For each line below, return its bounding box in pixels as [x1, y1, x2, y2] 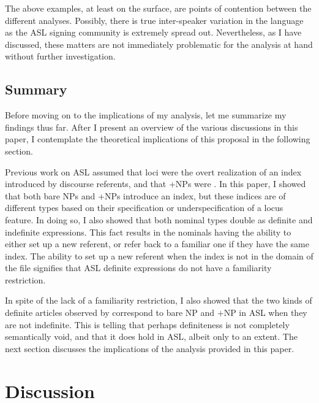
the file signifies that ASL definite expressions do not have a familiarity [5, 261, 272, 274]
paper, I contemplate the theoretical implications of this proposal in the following [5, 132, 310, 145]
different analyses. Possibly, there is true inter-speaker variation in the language [5, 13, 304, 26]
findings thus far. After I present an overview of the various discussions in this [5, 120, 298, 133]
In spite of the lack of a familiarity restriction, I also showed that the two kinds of [5, 294, 312, 307]
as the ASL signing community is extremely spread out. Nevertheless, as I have [5, 26, 302, 39]
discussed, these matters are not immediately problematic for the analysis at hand [5, 37, 313, 50]
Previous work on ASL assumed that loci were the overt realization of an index [5, 165, 302, 178]
